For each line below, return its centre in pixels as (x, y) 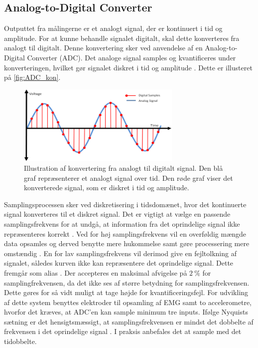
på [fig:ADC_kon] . (32, 77)
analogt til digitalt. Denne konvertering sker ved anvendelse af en (103, 48)
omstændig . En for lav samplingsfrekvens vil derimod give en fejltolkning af (120, 253)
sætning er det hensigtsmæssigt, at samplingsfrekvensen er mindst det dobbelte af (129, 321)
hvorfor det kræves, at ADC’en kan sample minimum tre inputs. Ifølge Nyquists (126, 312)
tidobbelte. (20, 341)
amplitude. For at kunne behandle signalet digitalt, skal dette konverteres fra (122, 38)
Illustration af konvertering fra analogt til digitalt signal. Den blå (124, 168)
